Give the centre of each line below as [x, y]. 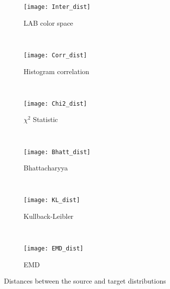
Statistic [45, 119]
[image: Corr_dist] [55, 55]
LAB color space [48, 22]
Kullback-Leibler [49, 216]
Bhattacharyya [46, 168]
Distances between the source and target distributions [85, 281]
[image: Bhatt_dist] [57, 152]
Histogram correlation [57, 71]
